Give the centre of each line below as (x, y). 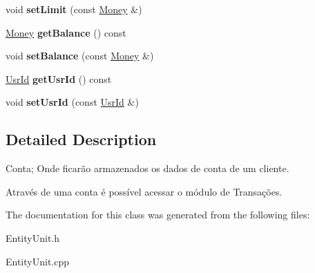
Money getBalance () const (66, 32)
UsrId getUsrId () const (59, 78)
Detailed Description (81, 139)
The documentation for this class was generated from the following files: (158, 215)
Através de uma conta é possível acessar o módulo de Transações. (144, 191)
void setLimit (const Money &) (74, 9)
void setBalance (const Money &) (80, 56)
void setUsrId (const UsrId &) (72, 102)
